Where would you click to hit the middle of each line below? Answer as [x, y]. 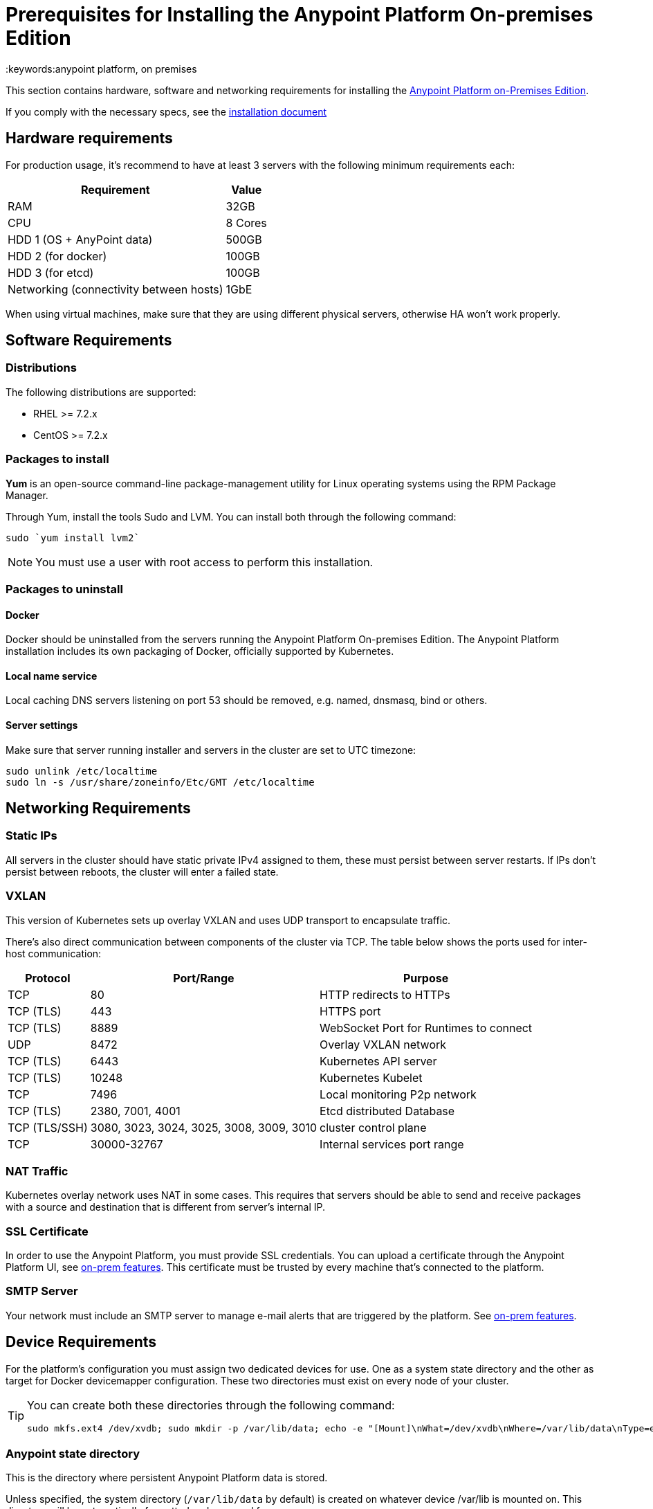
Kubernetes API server [378, 1061]
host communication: [54, 953]
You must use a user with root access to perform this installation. [204, 562]
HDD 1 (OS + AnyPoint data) [80, 239]
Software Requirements [89, 341]
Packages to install [57, 459]
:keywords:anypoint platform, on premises [101, 69]
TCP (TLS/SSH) [48, 1127]
